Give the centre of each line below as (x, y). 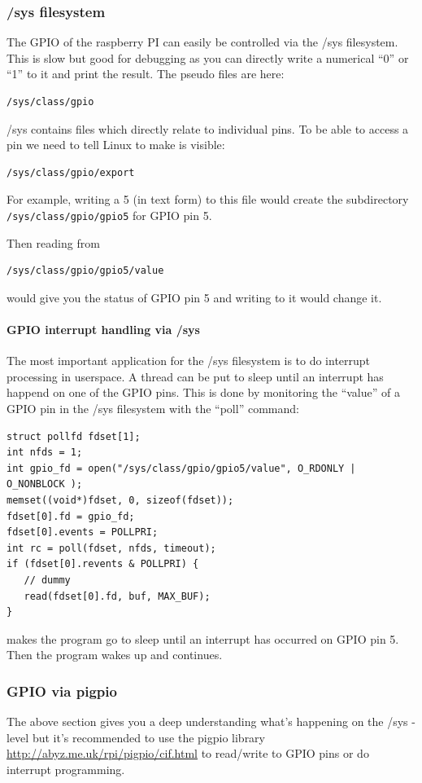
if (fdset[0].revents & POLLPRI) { (103, 564)
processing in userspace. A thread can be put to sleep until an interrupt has (195, 376)
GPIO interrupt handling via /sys (103, 329)
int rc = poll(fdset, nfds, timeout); (111, 548)
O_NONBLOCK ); (45, 484)
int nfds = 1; (45, 453)
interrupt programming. (66, 769)
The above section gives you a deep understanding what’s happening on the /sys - (211, 721)
